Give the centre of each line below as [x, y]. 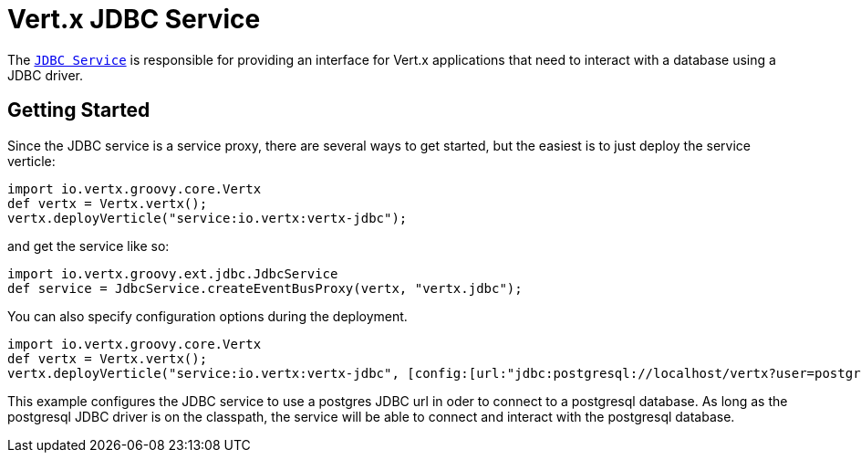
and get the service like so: [88, 246]
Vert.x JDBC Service [134, 19]
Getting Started [79, 110]
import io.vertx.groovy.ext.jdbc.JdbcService [173, 273]
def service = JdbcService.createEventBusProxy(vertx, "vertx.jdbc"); [265, 288]
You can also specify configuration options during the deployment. [207, 316]
